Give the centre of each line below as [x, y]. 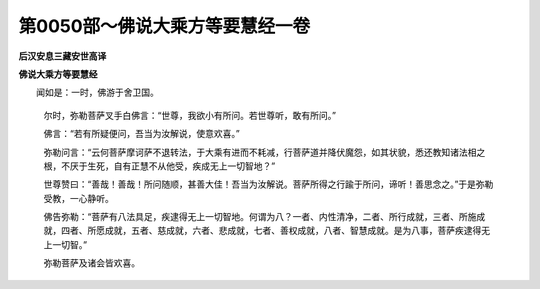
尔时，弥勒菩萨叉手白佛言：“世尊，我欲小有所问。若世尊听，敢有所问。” [190, 115]
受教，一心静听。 [78, 198]
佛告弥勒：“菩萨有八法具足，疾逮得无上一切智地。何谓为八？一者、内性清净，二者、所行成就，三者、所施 [260, 217]
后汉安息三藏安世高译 [62, 56]
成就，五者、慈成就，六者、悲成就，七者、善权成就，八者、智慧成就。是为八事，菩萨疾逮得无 [297, 231]
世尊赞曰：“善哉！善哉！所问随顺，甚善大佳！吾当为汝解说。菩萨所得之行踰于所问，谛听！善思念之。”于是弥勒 [268, 184]
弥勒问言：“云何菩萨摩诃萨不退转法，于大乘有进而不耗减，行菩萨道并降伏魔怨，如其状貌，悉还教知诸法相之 [264, 152]
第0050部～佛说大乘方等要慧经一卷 [164, 26]
